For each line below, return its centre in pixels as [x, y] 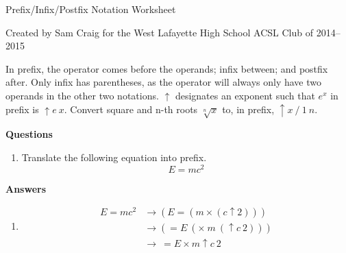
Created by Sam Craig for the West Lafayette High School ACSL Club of [159, 32]
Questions [29, 134]
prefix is [22, 109]
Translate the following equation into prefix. [114, 157]
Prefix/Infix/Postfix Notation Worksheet [91, 9]
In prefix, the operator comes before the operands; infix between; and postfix [167, 68]
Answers [26, 188]
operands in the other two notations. [82, 95]
